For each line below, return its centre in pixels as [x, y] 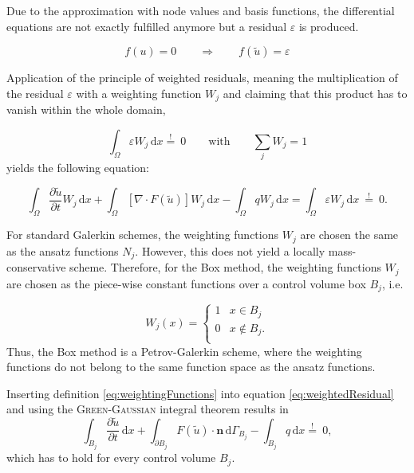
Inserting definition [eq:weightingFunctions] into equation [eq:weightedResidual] [200, 393]
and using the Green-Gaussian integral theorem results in [148, 409]
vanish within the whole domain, [86, 109]
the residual [35, 93]
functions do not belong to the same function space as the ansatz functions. [191, 367]
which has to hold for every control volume [111, 457]
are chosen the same [349, 235]
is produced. [329, 26]
